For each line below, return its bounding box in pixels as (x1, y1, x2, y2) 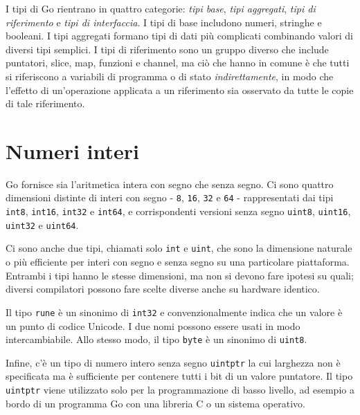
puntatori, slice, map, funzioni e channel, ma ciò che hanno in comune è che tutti (6, 55, 350, 70)
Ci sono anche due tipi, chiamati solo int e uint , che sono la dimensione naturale (6, 241, 352, 255)
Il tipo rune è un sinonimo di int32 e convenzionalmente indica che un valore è (6, 304, 343, 319)
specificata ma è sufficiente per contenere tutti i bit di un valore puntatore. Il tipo (6, 369, 353, 383)
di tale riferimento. (6, 96, 85, 111)
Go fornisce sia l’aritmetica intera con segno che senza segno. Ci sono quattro (6, 176, 334, 191)
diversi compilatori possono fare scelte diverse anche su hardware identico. (6, 282, 320, 296)
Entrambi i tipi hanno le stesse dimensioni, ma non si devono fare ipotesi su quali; (6, 268, 354, 282)
